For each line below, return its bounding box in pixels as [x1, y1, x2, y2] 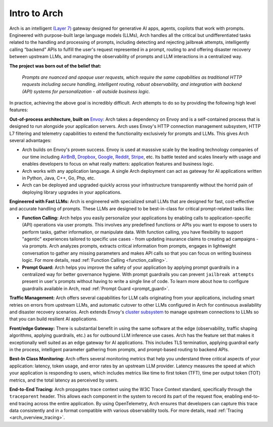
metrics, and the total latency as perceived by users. [9, 377, 119, 383]
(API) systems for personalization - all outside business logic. [22, 88, 150, 94]
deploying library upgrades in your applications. [22, 189, 122, 195]
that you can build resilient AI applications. [9, 316, 98, 322]
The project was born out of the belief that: [9, 63, 102, 69]
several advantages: [9, 137, 52, 144]
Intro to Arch [9, 8, 63, 19]
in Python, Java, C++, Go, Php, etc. [22, 175, 96, 181]
